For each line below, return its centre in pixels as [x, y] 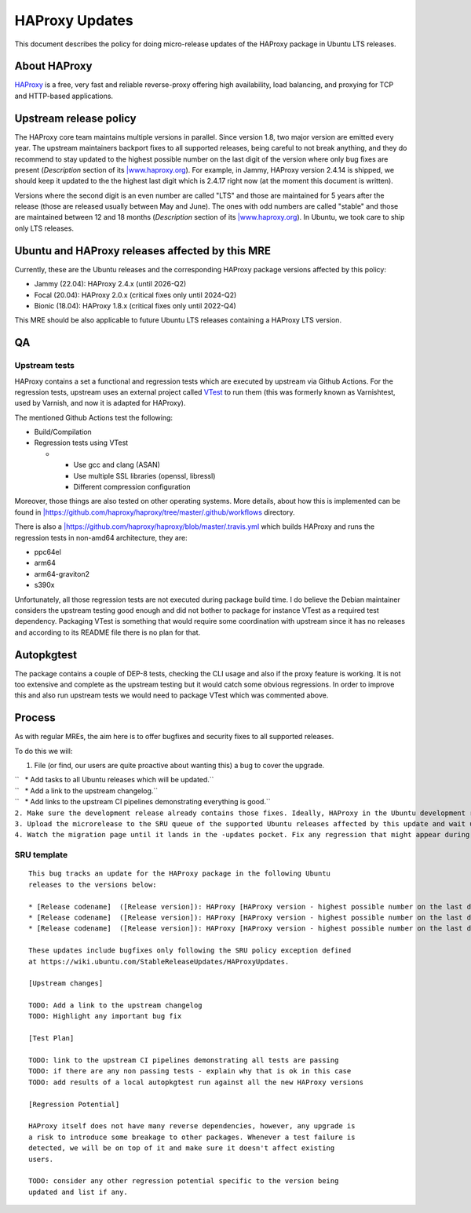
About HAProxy [53, 66]
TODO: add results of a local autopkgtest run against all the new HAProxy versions [196, 1082]
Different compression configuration [132, 487]
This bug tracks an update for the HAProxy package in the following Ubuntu [180, 874]
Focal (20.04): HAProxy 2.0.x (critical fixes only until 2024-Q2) [135, 295]
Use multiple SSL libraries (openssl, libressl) [144, 475]
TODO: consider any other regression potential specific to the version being [184, 1181]
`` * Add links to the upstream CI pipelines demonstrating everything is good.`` [142, 802]
